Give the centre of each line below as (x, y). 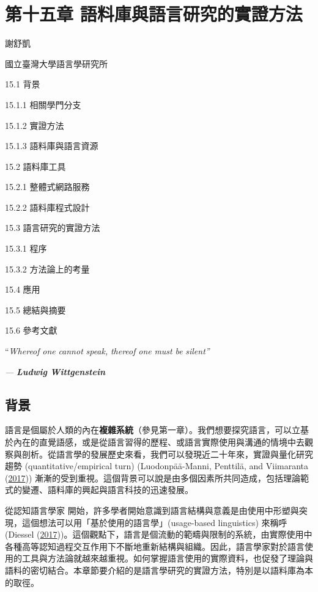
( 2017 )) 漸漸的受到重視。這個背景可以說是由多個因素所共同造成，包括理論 (153, 477)
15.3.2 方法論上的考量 (47, 269)
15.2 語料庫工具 (35, 166)
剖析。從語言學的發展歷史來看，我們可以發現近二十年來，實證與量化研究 (167, 454)
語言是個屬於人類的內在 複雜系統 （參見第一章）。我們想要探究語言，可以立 (153, 430)
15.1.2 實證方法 (35, 125)
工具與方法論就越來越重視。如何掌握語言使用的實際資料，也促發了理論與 (167, 558)
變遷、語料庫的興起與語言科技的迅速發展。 (107, 490)
